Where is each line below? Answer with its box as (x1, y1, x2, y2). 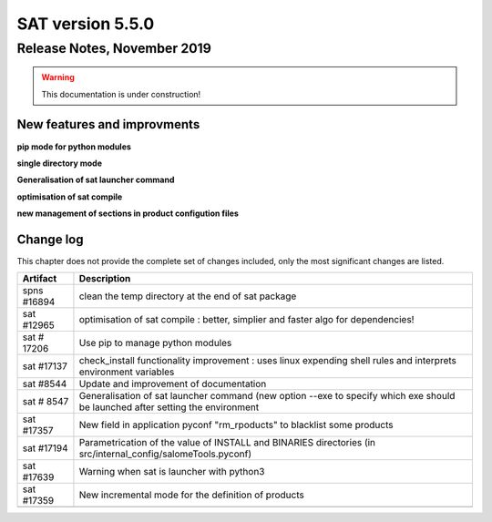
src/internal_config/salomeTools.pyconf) (78, 447, 252, 460)
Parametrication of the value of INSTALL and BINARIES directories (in (78, 436, 376, 449)
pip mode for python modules (16, 141, 132, 152)
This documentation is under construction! (41, 88, 201, 99)
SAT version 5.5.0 (16, 14, 155, 34)
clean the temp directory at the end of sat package (78, 290, 297, 302)
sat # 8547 (22, 395, 69, 408)
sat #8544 (22, 378, 67, 391)
